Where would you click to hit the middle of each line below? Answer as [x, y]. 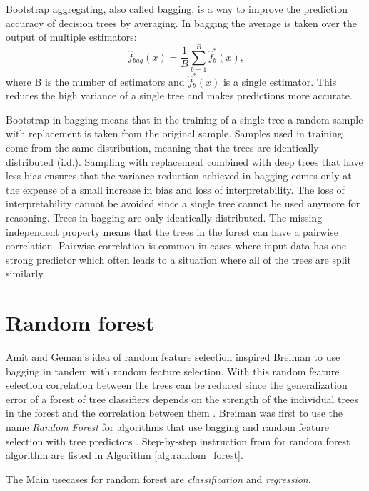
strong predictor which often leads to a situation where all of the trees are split [178, 259]
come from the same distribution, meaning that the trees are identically [162, 147]
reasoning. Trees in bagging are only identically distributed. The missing [164, 217]
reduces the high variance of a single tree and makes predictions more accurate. [179, 95]
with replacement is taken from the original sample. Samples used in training [174, 133]
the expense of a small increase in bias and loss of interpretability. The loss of [175, 189]
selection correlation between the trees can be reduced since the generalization [177, 385]
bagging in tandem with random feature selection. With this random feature [173, 371]
